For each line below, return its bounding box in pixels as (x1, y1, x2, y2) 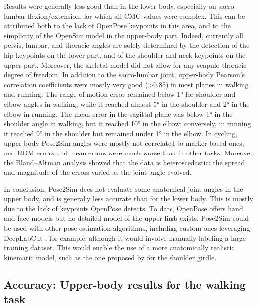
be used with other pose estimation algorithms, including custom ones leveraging (4, 223, 250, 233)
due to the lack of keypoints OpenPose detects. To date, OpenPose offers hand (4, 203, 243, 213)
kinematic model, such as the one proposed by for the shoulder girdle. (4, 252, 217, 262)
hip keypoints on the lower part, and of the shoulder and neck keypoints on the (4, 49, 246, 60)
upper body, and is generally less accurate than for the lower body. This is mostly (4, 193, 253, 204)
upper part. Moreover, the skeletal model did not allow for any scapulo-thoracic (4, 59, 247, 70)
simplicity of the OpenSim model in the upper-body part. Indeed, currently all (4, 30, 243, 40)
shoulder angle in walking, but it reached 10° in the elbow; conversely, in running (4, 118, 251, 129)
